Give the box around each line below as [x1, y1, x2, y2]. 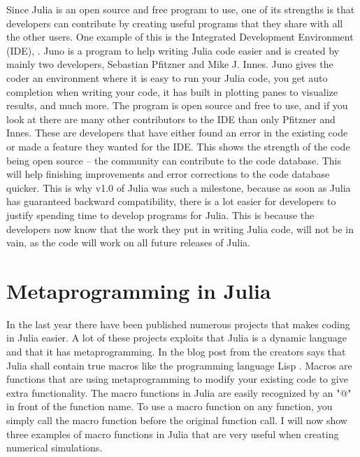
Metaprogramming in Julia [6, 276, 271, 304]
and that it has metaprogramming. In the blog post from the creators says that [6, 344, 346, 358]
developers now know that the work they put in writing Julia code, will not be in [6, 221, 354, 236]
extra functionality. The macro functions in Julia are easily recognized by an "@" [6, 385, 352, 400]
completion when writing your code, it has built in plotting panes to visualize [6, 84, 338, 99]
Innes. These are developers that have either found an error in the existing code [6, 125, 348, 140]
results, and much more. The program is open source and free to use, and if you [6, 98, 348, 113]
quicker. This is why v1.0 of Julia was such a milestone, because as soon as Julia [6, 180, 351, 195]
